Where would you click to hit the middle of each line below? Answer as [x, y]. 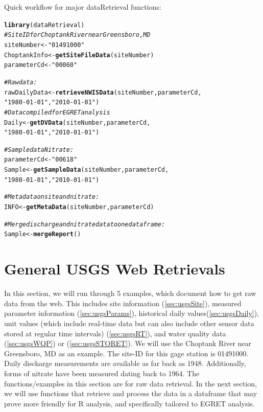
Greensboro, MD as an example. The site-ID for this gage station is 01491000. [126, 353]
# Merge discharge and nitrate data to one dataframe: [85, 224]
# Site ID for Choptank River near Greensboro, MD [77, 35]
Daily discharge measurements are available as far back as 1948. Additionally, [125, 363]
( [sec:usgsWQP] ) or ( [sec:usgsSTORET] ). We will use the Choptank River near [128, 343]
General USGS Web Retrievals [115, 269]
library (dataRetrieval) [44, 25]
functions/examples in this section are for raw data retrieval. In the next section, [130, 383]
